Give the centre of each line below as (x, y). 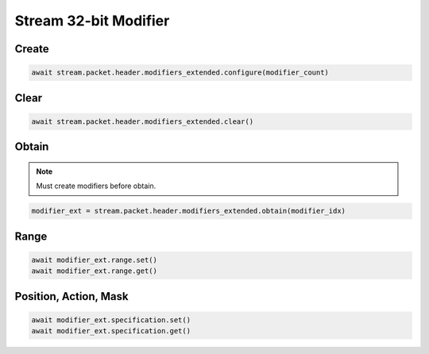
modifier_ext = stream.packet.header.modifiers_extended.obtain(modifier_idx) (188, 211)
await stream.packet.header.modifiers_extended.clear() (143, 121)
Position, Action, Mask (71, 296)
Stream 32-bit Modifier (92, 21)
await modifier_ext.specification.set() (111, 320)
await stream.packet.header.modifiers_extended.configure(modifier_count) (180, 73)
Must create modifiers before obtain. (96, 186)
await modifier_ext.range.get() (95, 271)
